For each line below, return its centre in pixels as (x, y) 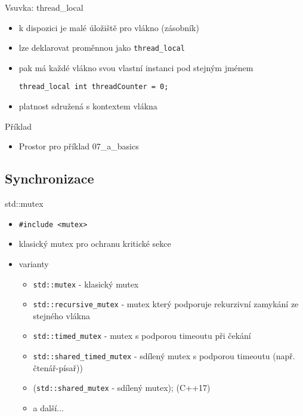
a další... (49, 407)
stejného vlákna (61, 315)
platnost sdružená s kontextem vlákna (88, 106)
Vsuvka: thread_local (44, 7)
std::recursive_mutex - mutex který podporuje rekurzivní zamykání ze (166, 304)
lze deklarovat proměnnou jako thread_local (102, 48)
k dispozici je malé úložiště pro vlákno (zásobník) (109, 27)
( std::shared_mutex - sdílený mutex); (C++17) (122, 388)
